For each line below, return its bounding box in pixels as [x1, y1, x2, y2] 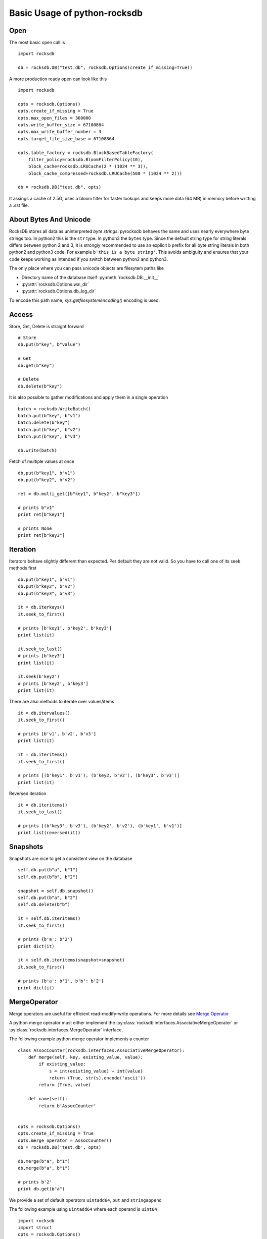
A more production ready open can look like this [9, 76, 107, 82]
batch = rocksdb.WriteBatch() [18, 406, 91, 411]
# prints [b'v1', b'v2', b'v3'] [18, 731, 96, 737]
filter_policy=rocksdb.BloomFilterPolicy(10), [28, 157, 143, 162]
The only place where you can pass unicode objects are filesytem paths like [9, 265, 164, 271]
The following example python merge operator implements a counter [9, 1036, 149, 1042]
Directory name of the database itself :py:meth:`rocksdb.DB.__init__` [21, 274, 160, 280]
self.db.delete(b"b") [18, 902, 70, 907]
